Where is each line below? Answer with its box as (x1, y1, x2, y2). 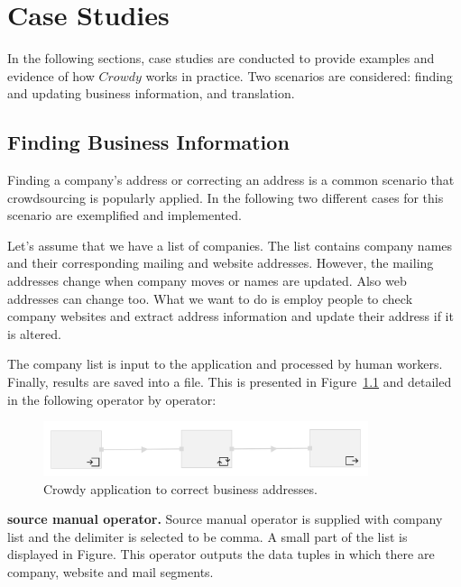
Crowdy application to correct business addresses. (43, 479, 318, 498)
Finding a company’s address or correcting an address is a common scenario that (7, 170, 455, 189)
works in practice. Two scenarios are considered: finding (145, 66, 453, 85)
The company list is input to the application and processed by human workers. (7, 354, 443, 373)
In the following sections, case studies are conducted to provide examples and (7, 49, 435, 68)
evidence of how (7, 66, 95, 85)
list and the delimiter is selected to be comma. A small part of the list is (7, 527, 408, 546)
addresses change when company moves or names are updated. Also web (7, 271, 407, 290)
